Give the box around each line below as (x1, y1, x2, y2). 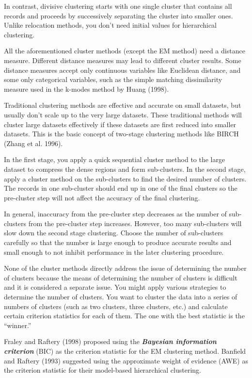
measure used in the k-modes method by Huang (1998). (4, 83, 169, 94)
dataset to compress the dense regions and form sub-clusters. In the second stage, (4, 164, 246, 174)
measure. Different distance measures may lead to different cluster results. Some (4, 55, 241, 65)
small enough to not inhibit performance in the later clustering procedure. (4, 247, 224, 257)
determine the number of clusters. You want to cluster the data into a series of (4, 292, 237, 302)
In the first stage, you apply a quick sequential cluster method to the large (4, 154, 225, 164)
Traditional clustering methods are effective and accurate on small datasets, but (4, 100, 241, 110)
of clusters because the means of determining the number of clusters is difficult (4, 272, 237, 282)
